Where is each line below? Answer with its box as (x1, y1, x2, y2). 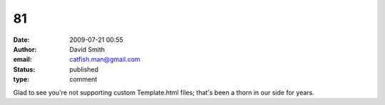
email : (13, 55, 32, 64)
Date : (13, 35, 30, 44)
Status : (13, 65, 36, 74)
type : (13, 75, 30, 84)
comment (69, 75, 98, 84)
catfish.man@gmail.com (69, 55, 140, 64)
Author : (13, 45, 37, 53)
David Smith (69, 45, 106, 53)
